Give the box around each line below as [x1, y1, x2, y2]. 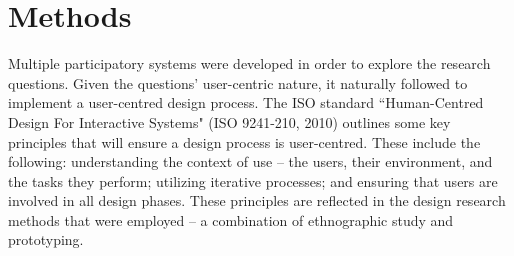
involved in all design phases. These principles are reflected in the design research [8, 190, 506, 211]
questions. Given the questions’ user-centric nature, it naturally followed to [8, 72, 468, 93]
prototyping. [8, 229, 84, 250]
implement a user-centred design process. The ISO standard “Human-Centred [8, 92, 484, 113]
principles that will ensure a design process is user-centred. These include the [8, 131, 481, 152]
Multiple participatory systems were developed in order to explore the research [8, 53, 491, 74]
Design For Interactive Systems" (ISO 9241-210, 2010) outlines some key [8, 111, 451, 132]
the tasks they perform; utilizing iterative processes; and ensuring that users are [8, 170, 498, 191]
